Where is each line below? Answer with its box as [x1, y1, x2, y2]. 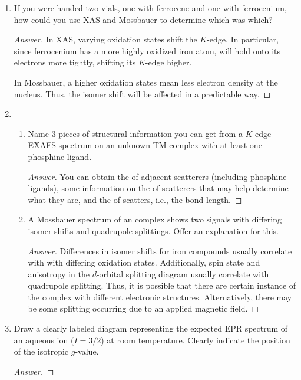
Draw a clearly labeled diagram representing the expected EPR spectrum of [14, 322, 288, 335]
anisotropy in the [28, 267, 90, 280]
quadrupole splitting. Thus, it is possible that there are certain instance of [28, 279, 296, 291]
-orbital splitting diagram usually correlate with [96, 267, 269, 280]
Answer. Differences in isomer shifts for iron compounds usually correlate [28, 244, 292, 257]
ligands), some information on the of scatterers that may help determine [28, 182, 289, 194]
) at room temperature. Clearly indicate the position [101, 333, 290, 346]
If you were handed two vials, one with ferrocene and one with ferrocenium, [14, 2, 287, 14]
